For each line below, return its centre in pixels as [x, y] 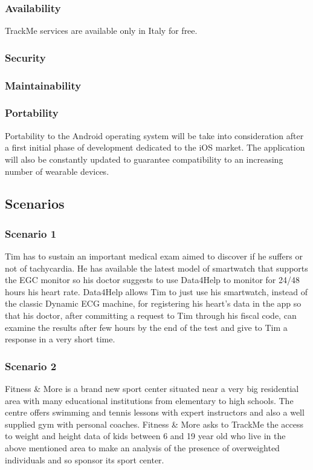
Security [25, 57]
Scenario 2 [31, 366]
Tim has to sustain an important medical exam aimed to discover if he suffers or [154, 256]
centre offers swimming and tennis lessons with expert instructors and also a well [155, 412]
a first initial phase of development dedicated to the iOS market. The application [155, 147]
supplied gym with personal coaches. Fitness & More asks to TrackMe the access [154, 424]
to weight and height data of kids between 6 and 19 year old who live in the [145, 436]
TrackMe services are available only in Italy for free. [101, 31]
